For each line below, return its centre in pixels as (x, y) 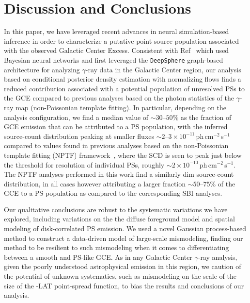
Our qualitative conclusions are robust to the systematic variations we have (116, 209)
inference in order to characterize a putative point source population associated (122, 41)
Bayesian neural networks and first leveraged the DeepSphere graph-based (114, 59)
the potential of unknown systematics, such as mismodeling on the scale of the (120, 276)
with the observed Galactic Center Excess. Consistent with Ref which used (117, 50)
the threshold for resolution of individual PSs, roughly (84, 164)
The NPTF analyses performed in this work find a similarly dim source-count (119, 174)
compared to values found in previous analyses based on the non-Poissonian (116, 145)
